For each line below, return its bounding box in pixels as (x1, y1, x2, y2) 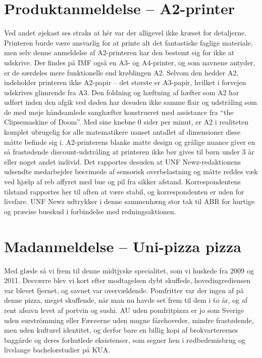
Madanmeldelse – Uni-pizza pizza (4, 235, 242, 256)
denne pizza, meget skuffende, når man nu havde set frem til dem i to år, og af (4, 295, 248, 305)
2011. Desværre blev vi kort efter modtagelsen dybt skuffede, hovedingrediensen (4, 275, 250, 286)
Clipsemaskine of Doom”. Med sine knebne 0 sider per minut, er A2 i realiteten (4, 116, 249, 127)
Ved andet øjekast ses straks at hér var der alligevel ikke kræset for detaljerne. (4, 27, 247, 38)
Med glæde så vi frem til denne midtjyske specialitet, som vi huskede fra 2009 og (4, 265, 254, 275)
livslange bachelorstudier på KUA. (4, 344, 111, 355)
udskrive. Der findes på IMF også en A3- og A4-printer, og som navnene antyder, (4, 57, 255, 67)
